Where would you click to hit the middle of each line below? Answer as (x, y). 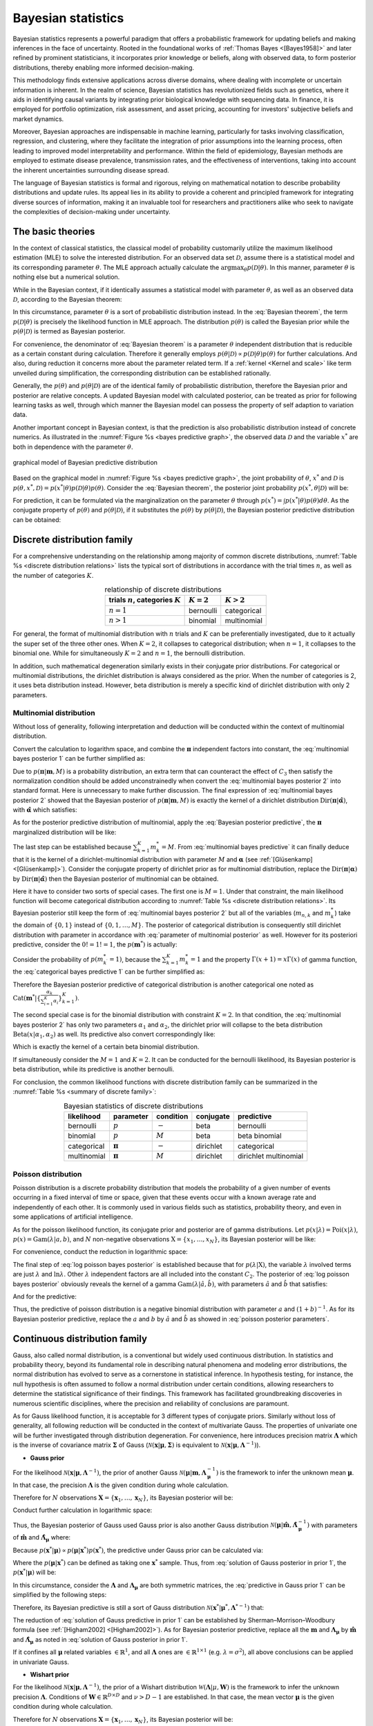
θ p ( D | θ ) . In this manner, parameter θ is (299, 268)
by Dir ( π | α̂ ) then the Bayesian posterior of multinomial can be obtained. (116, 879)
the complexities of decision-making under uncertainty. (92, 212)
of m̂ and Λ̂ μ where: (42, 1538)
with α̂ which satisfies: (45, 810)
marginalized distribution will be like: (65, 832)
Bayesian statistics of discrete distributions (133, 1106)
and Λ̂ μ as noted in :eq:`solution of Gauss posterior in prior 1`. (100, 1640)
